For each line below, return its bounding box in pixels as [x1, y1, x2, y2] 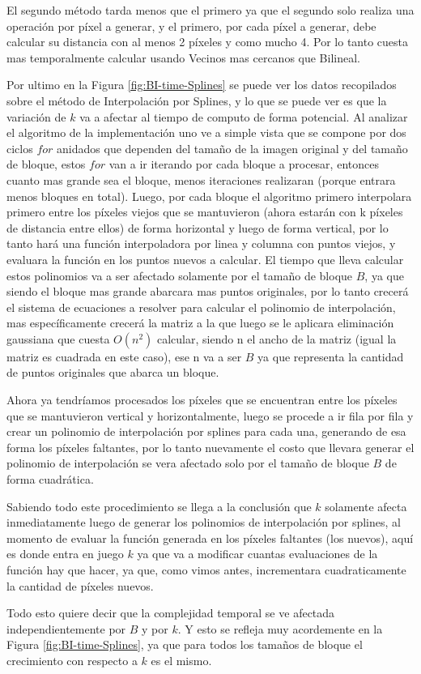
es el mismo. [151, 651, 212, 668]
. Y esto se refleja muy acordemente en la [177, 620, 383, 637]
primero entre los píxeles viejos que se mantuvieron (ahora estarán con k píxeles [6, 203, 403, 220]
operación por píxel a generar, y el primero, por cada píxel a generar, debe [6, 17, 376, 34]
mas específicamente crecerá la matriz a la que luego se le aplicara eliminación [6, 314, 394, 331]
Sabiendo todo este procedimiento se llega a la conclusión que [6, 497, 312, 514]
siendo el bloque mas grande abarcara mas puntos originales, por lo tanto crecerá [6, 283, 409, 300]
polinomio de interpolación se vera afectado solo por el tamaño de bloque [6, 454, 369, 471]
